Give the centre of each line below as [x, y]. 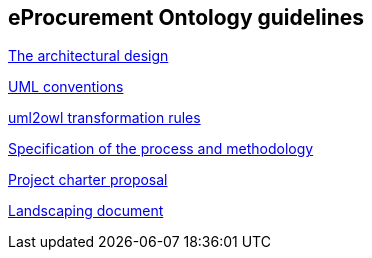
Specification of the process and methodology [161, 149]
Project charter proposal [88, 180]
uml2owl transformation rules [104, 118]
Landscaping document [86, 211]
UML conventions [66, 87]
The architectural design [88, 56]
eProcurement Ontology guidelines [186, 17]
